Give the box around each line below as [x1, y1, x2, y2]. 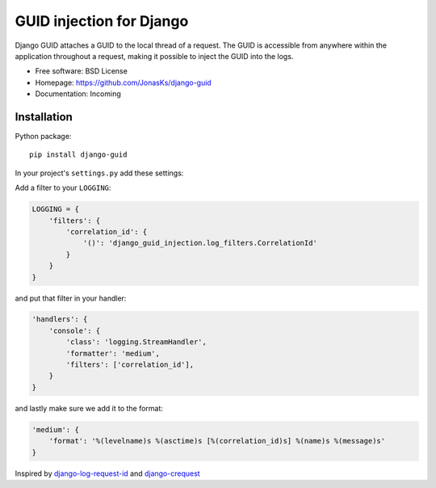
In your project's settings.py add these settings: [15, 168, 184, 178]
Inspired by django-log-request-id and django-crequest [15, 469, 201, 478]
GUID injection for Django [15, 12, 189, 30]
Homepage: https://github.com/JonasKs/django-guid [35, 78, 212, 87]
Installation [15, 110, 73, 124]
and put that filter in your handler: [15, 293, 127, 303]
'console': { [48, 326, 101, 335]
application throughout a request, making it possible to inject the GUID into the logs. [15, 51, 294, 61]
